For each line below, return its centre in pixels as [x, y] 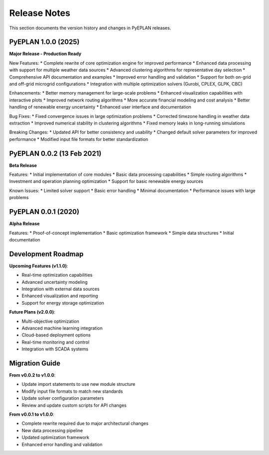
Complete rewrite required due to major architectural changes [85, 424]
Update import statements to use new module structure [78, 384]
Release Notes [40, 13]
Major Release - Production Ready [45, 54]
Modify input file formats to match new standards [72, 391]
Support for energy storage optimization [63, 303]
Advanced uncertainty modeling [55, 282]
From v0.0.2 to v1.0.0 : [32, 375]
